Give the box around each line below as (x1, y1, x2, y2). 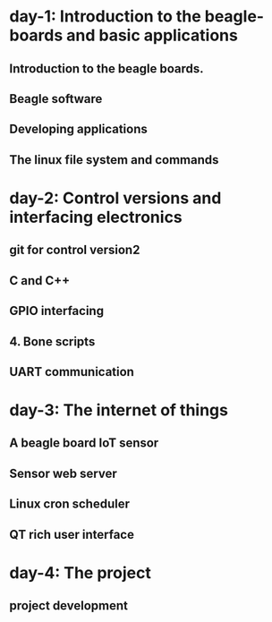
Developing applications (9, 122, 148, 137)
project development (9, 598, 128, 614)
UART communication (9, 364, 134, 379)
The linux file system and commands (9, 152, 219, 167)
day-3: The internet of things (9, 400, 228, 421)
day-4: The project (9, 562, 152, 583)
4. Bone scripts (9, 334, 96, 349)
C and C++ (9, 273, 71, 288)
